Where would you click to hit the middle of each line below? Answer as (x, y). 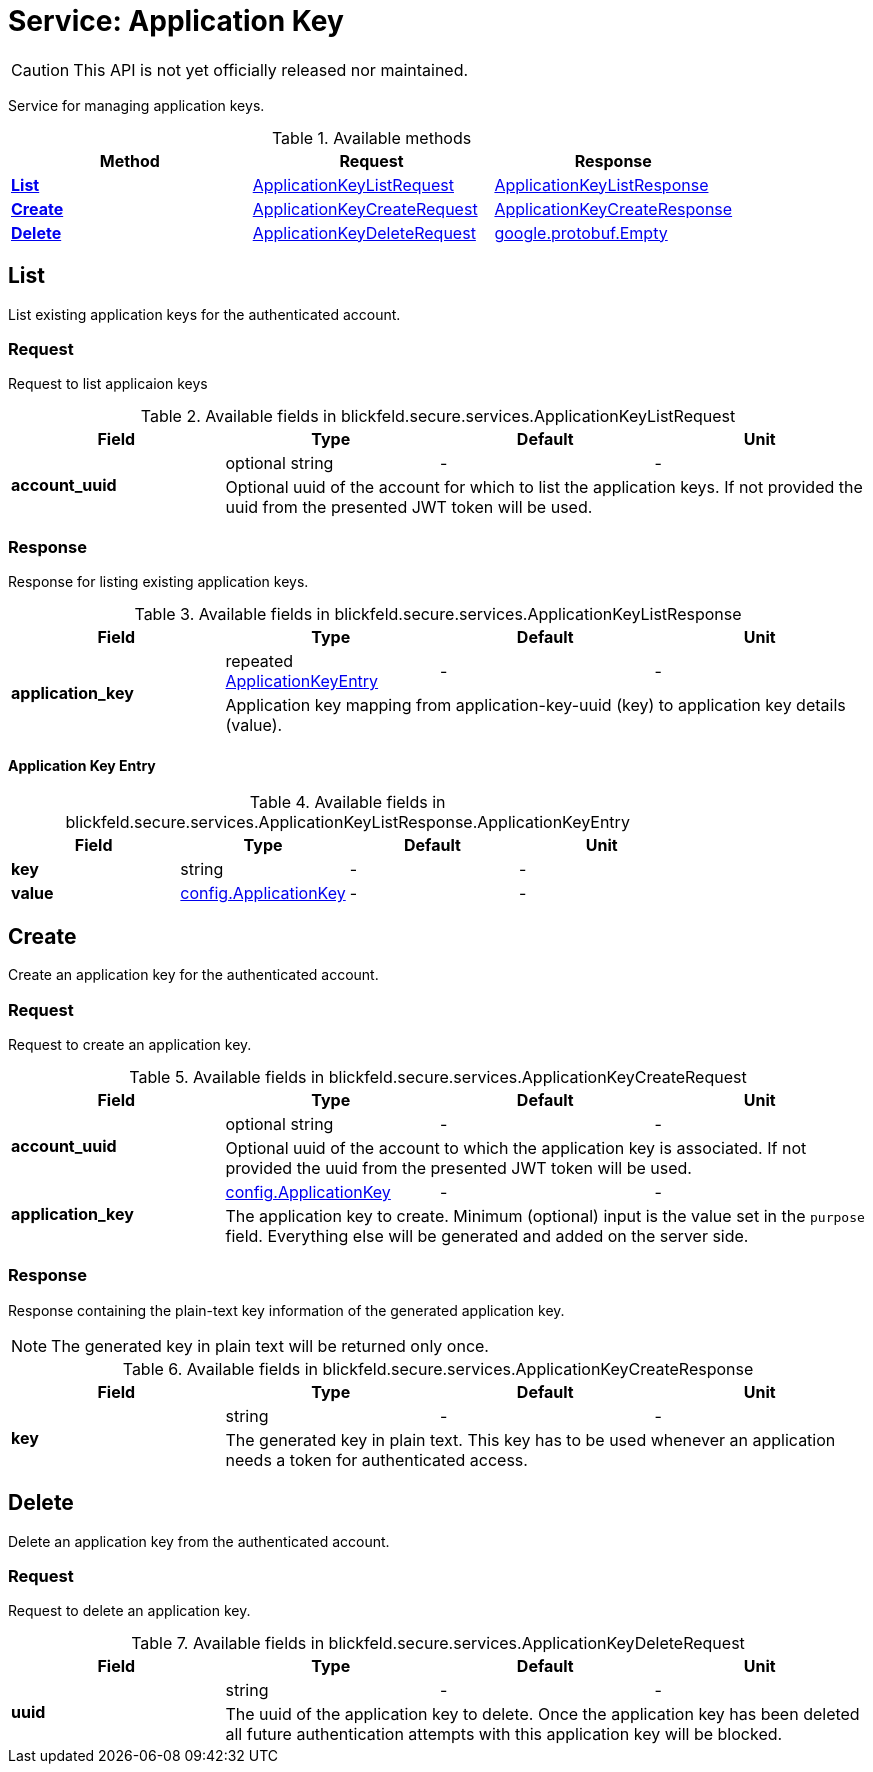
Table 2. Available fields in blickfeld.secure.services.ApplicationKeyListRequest (438, 416)
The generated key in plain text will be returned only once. (270, 1345)
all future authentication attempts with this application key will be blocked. (504, 1734)
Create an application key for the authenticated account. (193, 975)
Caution (40, 69)
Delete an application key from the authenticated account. (199, 1541)
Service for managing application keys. (136, 105)
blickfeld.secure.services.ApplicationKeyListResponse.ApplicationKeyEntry (347, 822)
